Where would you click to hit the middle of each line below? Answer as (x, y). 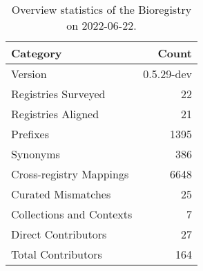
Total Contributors (57, 254)
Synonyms (36, 154)
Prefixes (30, 134)
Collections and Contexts (72, 214)
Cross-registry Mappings (70, 174)
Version (29, 74)
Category (37, 53)
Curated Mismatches (61, 194)
